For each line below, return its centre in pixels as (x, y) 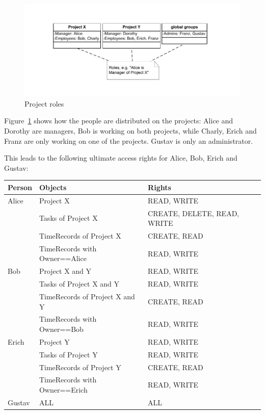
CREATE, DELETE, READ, (194, 213)
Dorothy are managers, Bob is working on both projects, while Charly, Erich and (130, 131)
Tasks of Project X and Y (79, 284)
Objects (53, 187)
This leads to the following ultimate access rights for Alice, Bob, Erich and (121, 158)
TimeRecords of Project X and (87, 296)
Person (20, 187)
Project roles (44, 103)
